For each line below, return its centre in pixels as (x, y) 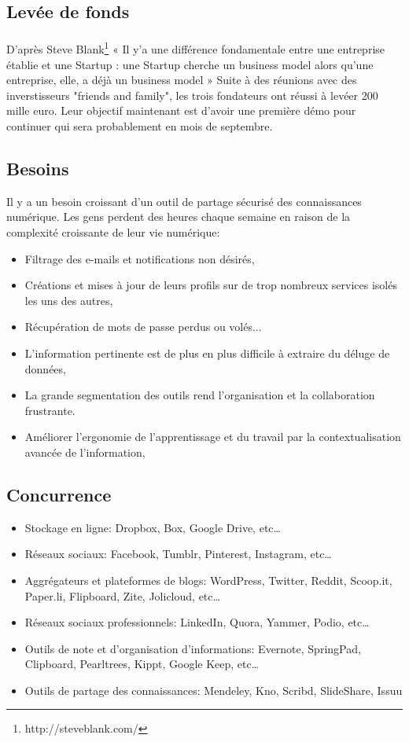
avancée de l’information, (85, 452)
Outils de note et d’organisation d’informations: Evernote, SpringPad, (193, 648)
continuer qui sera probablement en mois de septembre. (140, 126)
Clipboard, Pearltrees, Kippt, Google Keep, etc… (142, 664)
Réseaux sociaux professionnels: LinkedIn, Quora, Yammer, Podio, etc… (197, 622)
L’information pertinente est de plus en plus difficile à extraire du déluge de (207, 353)
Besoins (38, 168)
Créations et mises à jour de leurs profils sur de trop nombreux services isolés (211, 285)
